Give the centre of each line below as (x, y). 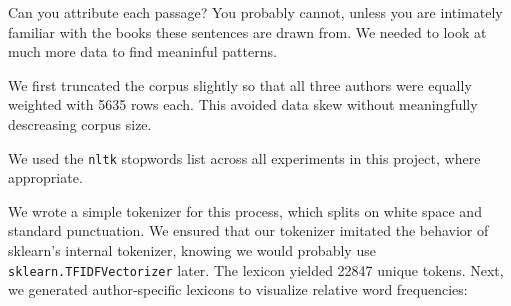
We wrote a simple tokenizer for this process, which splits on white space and (245, 210)
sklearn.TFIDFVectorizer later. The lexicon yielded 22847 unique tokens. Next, (256, 269)
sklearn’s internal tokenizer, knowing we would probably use (192, 250)
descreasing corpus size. (80, 123)
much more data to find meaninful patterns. (142, 51)
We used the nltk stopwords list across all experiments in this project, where (244, 157)
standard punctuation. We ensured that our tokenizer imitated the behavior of (248, 230)
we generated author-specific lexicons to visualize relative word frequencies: (238, 289)
